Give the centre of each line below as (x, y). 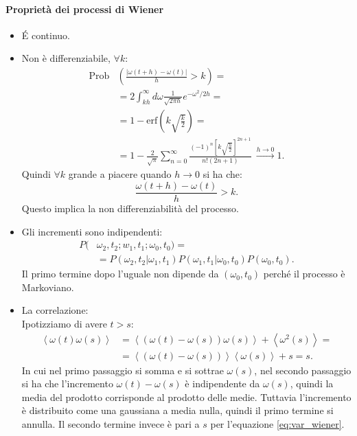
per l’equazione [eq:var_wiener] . (277, 424)
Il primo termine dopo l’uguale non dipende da (120, 274)
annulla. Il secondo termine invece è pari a (111, 424)
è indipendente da (222, 383)
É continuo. (46, 35)
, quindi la (312, 383)
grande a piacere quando (120, 174)
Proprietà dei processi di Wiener (85, 9)
